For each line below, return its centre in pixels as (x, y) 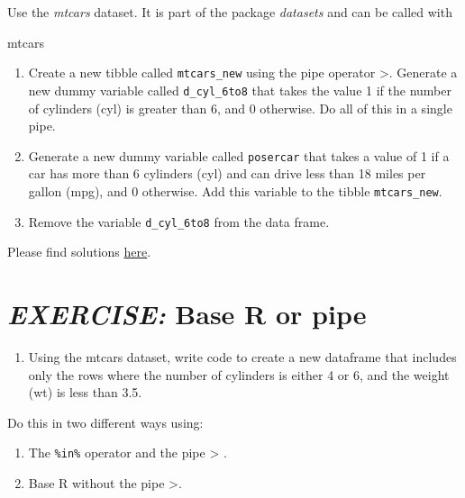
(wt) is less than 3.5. (85, 392)
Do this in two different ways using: (105, 422)
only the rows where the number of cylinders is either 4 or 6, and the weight (239, 374)
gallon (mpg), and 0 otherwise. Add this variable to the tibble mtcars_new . (235, 190)
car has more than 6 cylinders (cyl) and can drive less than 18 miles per (227, 173)
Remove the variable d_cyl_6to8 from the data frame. (179, 221)
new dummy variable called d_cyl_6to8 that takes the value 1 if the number (240, 90)
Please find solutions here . (79, 252)
